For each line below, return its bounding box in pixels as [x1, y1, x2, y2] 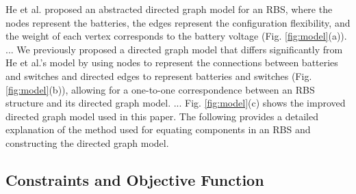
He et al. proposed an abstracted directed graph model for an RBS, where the [5, 2, 333, 16]
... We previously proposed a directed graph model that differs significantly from [5, 42, 343, 56]
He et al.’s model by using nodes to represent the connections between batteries [5, 55, 338, 70]
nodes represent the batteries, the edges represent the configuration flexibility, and [5, 15, 351, 29]
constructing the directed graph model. [5, 135, 169, 150]
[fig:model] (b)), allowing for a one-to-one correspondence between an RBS [5, 82, 315, 96]
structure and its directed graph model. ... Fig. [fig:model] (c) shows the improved [5, 96, 346, 110]
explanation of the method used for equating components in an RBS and [5, 122, 311, 137]
